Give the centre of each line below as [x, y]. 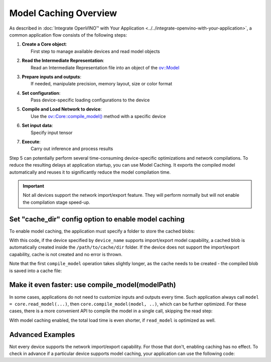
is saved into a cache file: [36, 271]
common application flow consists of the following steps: [68, 35]
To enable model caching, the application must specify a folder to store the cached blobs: [102, 231]
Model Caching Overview [63, 13]
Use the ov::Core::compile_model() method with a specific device [98, 116]
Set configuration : [41, 93]
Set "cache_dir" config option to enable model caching [97, 219]
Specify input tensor [52, 133]
